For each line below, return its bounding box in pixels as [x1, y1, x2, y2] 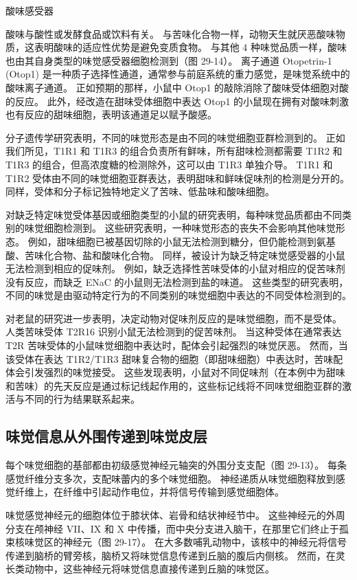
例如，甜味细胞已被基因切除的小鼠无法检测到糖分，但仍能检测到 [27, 234, 316, 248]
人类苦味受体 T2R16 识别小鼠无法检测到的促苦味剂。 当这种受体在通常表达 [5, 324, 342, 339]
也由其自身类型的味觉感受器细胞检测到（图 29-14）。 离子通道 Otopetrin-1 [5, 53, 332, 67]
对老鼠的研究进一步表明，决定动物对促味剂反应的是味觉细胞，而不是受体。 [5, 311, 342, 325]
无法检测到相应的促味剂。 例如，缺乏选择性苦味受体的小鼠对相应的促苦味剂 [5, 261, 345, 276]
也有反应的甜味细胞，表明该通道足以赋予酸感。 [5, 107, 217, 122]
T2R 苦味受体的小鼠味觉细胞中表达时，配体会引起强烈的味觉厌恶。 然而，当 [5, 338, 348, 353]
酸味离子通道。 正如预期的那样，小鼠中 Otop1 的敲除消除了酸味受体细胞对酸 [5, 80, 349, 94]
